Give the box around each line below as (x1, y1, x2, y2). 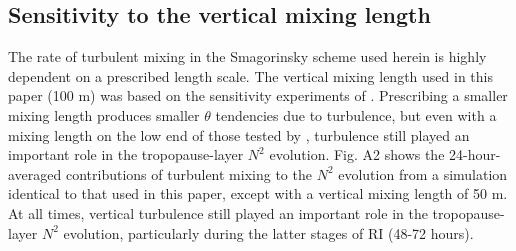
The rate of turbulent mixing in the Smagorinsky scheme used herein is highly (8, 46, 487, 67)
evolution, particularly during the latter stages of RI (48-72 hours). (63, 222, 474, 243)
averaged (8, 163, 62, 184)
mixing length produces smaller (8, 104, 200, 125)
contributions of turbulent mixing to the (65, 163, 312, 184)
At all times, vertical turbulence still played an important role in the (8, 202, 428, 223)
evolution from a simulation (338, 163, 508, 184)
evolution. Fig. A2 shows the (269, 144, 445, 165)
